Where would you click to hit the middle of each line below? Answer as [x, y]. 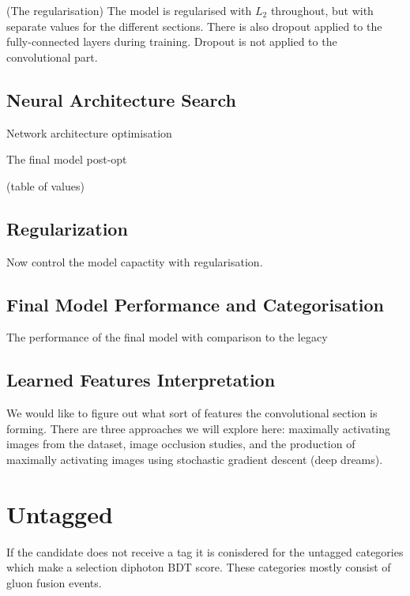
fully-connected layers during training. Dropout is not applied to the [172, 41]
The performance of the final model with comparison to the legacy [167, 337]
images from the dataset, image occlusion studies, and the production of [181, 444]
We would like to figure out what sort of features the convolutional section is [192, 413]
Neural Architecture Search [121, 99]
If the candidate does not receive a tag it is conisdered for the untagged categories [205, 551]
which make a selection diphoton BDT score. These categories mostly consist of [199, 567]
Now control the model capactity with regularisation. [135, 261]
